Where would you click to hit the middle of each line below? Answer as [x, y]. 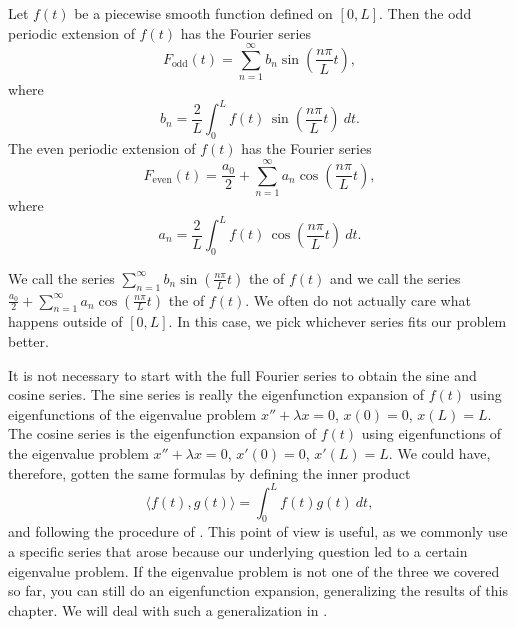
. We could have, [439, 452]
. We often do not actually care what [358, 299]
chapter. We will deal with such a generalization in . [168, 609]
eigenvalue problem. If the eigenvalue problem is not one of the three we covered [254, 570]
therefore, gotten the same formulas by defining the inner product [209, 472]
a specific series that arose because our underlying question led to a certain [238, 551]
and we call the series [395, 277]
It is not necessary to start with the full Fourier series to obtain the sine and [242, 374]
